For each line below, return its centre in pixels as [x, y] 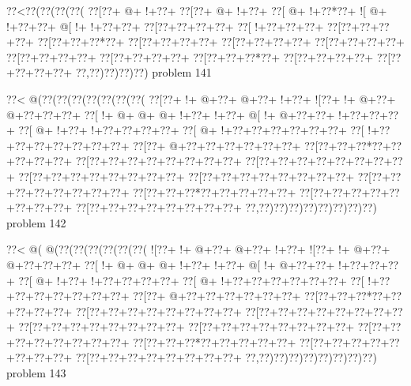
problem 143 [36, 373]
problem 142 [36, 222]
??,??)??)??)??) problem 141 [143, 72]
